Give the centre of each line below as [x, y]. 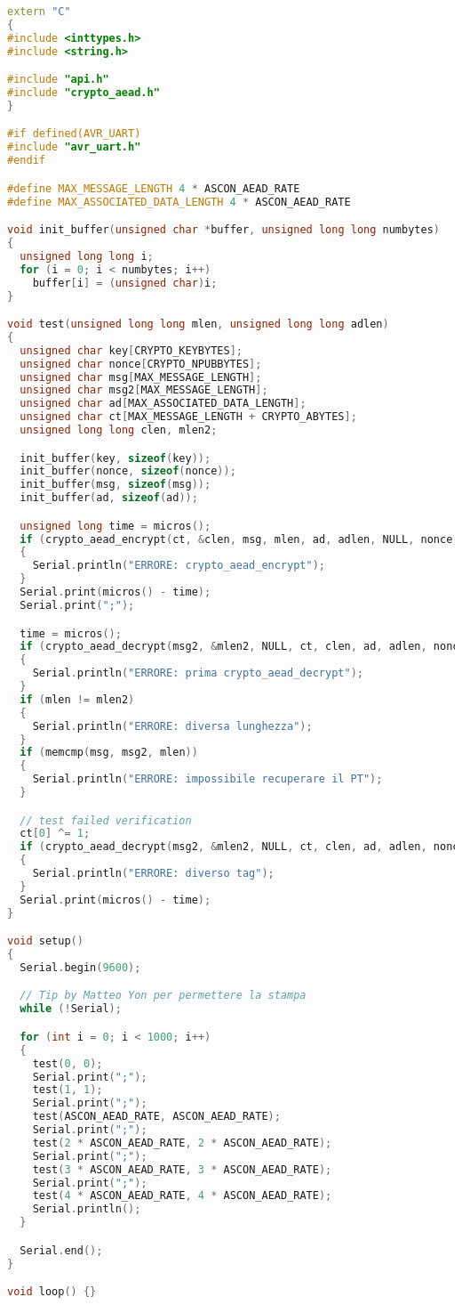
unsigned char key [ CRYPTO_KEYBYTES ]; [131, 350]
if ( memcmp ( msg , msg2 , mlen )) [109, 753]
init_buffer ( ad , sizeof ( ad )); [109, 498]
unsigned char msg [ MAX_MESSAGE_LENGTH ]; [141, 377]
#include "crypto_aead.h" [84, 93]
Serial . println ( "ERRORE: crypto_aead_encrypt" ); [179, 566]
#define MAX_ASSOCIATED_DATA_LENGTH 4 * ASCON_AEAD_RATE [179, 202]
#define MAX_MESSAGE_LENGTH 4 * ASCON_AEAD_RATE [154, 188]
